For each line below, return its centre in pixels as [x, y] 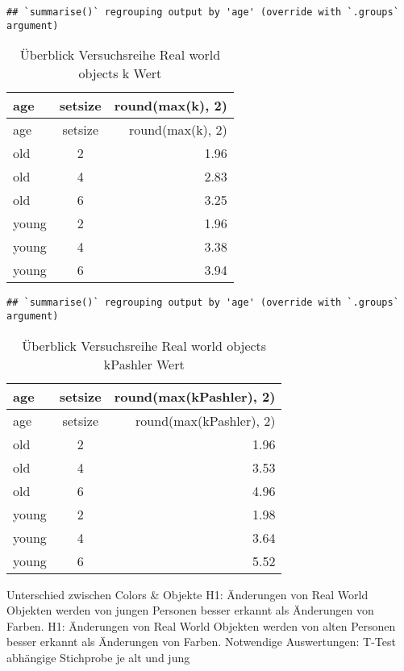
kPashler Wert [144, 364]
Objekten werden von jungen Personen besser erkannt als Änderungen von [190, 610]
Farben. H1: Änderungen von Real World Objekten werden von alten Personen [201, 625]
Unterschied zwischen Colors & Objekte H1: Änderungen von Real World [187, 594]
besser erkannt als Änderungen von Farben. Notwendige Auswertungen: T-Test [201, 642]
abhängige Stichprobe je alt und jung [98, 657]
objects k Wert [120, 73]
